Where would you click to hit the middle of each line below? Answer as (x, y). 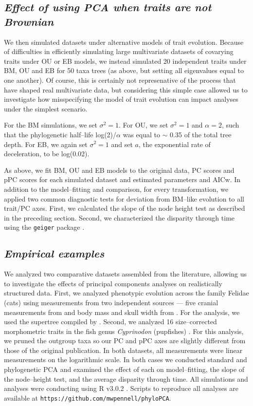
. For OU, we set (143, 125)
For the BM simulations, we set (51, 125)
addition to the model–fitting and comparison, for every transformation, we (116, 189)
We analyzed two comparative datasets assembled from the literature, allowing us (126, 274)
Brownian (29, 21)
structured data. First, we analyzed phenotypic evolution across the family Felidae (126, 293)
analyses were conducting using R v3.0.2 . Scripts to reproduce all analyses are (121, 388)
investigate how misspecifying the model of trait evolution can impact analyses (121, 99)
